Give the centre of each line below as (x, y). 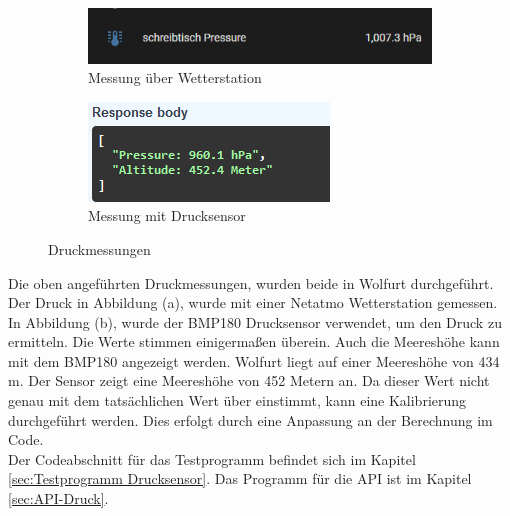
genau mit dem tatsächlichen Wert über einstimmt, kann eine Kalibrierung (237, 400)
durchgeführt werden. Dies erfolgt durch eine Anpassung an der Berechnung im (250, 419)
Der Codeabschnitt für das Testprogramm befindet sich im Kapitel (212, 458)
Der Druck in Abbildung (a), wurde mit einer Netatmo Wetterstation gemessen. (253, 302)
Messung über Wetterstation (175, 77)
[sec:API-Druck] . (58, 498)
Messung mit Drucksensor (167, 215)
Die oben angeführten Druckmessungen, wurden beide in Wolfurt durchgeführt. (251, 282)
